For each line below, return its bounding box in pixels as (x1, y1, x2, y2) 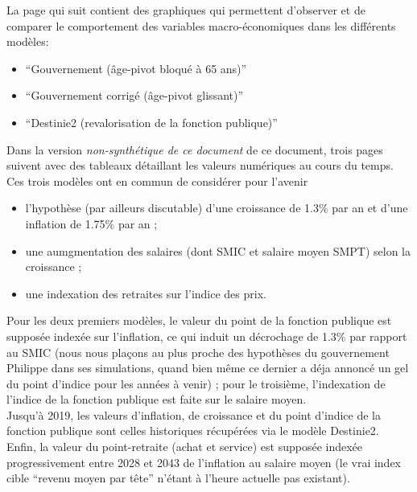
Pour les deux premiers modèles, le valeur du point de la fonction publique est (6, 312, 392, 329)
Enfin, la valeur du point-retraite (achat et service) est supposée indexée (6, 438, 363, 455)
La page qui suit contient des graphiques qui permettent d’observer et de (6, 2, 365, 18)
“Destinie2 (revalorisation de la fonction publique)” (25, 113, 278, 130)
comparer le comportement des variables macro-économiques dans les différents (6, 17, 396, 34)
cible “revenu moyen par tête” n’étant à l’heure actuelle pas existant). (6, 469, 350, 486)
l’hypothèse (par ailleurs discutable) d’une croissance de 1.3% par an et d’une (25, 199, 408, 216)
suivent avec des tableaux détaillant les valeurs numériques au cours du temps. (6, 157, 394, 174)
